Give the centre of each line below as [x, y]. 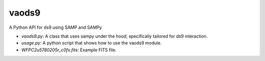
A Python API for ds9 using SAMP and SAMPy [56, 27]
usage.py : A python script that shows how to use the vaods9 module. [92, 43]
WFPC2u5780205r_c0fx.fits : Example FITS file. [69, 50]
